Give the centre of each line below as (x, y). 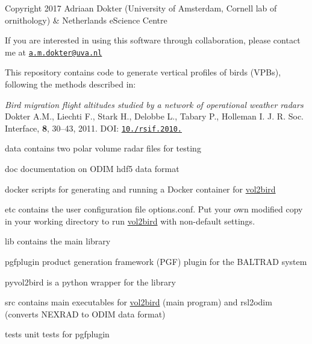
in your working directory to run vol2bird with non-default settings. (130, 221)
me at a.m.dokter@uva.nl (54, 52)
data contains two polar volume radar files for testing (103, 148)
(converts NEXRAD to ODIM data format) (85, 314)
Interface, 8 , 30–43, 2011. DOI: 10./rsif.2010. (94, 128)
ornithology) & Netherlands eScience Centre (86, 20)
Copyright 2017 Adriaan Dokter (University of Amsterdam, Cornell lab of (141, 8)
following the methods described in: (70, 84)
